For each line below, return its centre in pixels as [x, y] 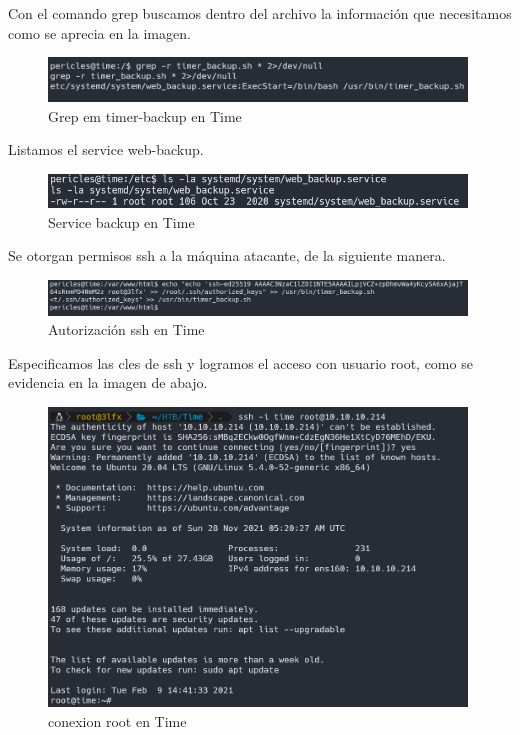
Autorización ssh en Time [126, 329]
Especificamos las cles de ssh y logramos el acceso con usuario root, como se [240, 362]
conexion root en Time [117, 721]
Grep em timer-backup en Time [145, 115]
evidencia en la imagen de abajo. [108, 382]
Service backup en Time [121, 221]
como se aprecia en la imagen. [99, 32]
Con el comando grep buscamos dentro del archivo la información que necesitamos [260, 13]
